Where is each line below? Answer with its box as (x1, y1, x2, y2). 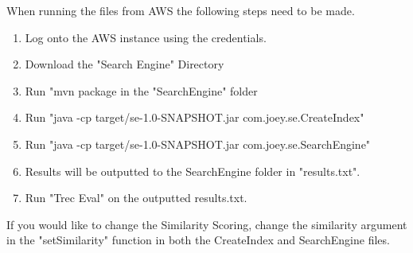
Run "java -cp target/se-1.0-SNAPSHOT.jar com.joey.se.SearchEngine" (25, 135, 371, 152)
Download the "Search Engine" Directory (25, 56, 224, 72)
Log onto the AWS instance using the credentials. (25, 29, 267, 45)
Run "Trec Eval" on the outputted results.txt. (25, 189, 247, 206)
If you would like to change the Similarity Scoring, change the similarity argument (6, 216, 407, 232)
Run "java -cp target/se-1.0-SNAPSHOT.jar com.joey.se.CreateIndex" (25, 109, 364, 126)
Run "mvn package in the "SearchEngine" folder (25, 82, 258, 99)
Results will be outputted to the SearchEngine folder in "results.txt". (25, 162, 360, 179)
